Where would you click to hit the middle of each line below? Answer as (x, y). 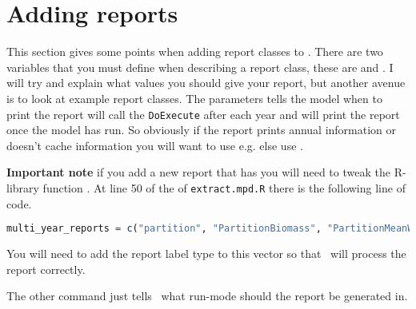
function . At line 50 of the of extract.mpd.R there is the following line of (224, 187)
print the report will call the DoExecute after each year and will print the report (203, 114)
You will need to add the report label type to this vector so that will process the (206, 254)
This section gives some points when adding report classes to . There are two (195, 51)
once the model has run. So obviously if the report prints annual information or (202, 130)
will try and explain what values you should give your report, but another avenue (206, 83)
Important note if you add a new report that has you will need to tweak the (198, 172)
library (23, 187)
